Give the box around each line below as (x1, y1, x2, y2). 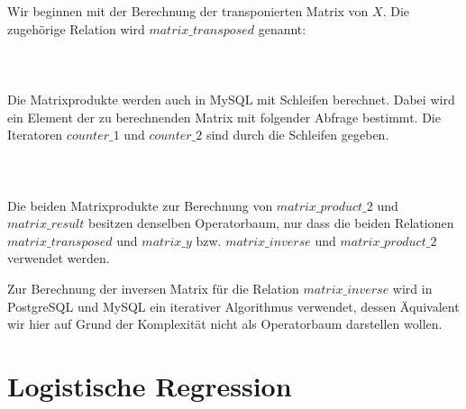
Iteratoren (7, 125, 63, 144)
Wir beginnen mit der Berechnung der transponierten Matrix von (7, 2, 369, 20)
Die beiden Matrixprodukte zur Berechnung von (7, 195, 273, 214)
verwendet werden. (7, 249, 110, 268)
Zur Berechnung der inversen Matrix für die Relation (7, 278, 299, 297)
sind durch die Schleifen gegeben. (206, 125, 389, 144)
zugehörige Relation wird (7, 19, 145, 38)
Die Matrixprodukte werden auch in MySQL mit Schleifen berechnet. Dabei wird (7, 89, 455, 108)
